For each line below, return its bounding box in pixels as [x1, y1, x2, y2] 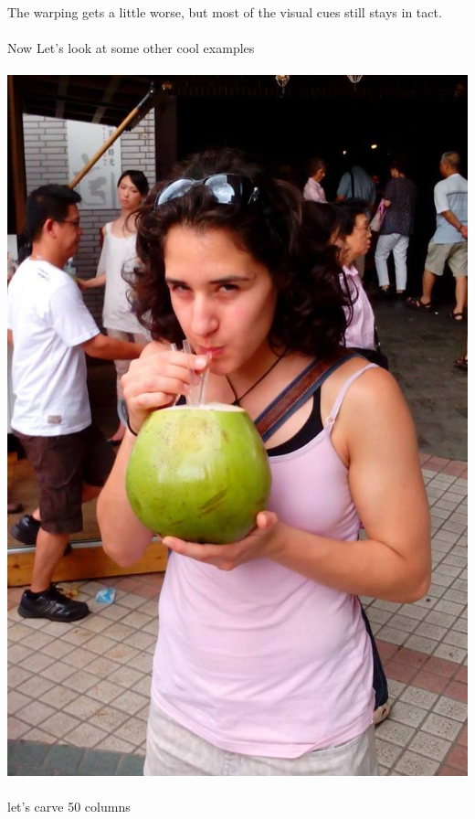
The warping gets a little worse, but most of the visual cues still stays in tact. [7, 3, 442, 21]
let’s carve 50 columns [7, 797, 131, 816]
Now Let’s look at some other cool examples [7, 38, 255, 58]
